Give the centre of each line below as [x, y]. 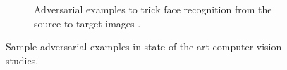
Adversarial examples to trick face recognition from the [153, 9]
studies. [22, 60]
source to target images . [87, 23]
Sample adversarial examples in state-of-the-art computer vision [144, 47]
